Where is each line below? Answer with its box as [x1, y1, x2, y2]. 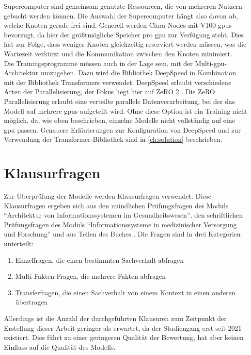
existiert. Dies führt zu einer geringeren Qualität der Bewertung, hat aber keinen [4, 332, 244, 342]
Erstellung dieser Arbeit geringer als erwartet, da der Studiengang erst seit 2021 [4, 322, 242, 333]
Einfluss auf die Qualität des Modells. [4, 341, 116, 352]
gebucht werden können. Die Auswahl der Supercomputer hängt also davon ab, [4, 10, 238, 20]
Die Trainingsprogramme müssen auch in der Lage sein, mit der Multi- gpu [4, 58, 225, 68]
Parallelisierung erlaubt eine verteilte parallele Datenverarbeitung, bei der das [4, 96, 235, 106]
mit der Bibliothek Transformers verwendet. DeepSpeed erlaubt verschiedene [4, 77, 232, 87]
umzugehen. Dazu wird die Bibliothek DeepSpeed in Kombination [40, 68, 236, 78]
